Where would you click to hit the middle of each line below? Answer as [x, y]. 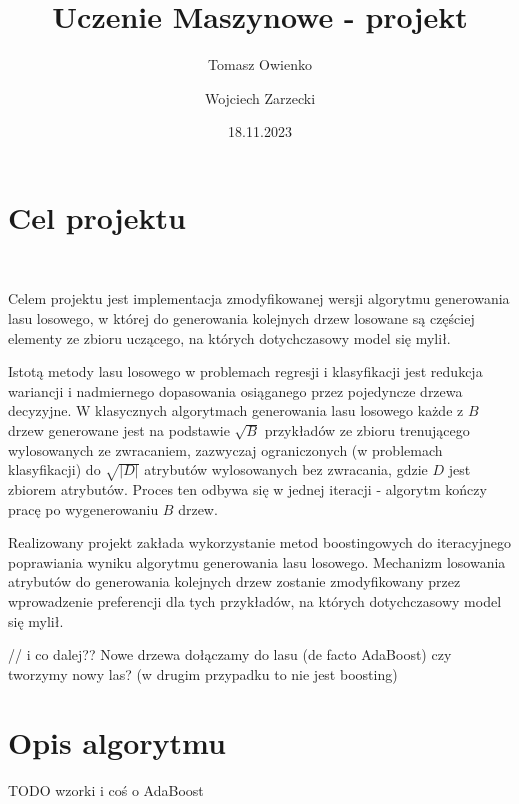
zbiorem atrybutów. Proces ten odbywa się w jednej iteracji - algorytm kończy [247, 488]
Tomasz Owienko [260, 64]
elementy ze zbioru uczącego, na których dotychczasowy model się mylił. [229, 337]
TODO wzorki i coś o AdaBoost [106, 790]
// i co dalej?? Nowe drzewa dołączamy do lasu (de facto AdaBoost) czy [230, 654]
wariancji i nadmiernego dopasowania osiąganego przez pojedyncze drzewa [235, 390]
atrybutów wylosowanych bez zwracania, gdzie [286, 469]
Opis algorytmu [117, 742]
